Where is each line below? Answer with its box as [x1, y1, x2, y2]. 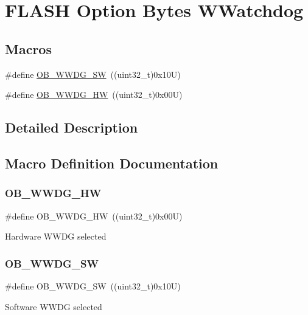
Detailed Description [5, 118, 138, 137]
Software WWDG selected [5, 300, 102, 313]
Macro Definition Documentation [5, 153, 219, 172]
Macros [5, 39, 52, 58]
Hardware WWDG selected [5, 230, 107, 243]
